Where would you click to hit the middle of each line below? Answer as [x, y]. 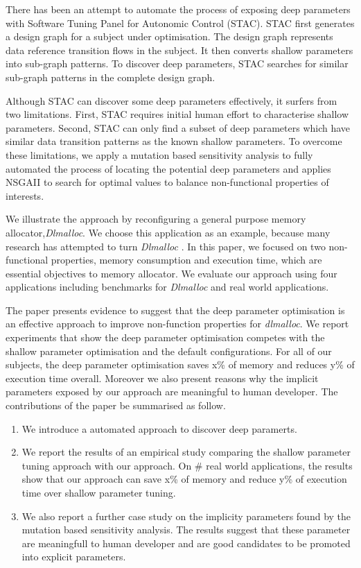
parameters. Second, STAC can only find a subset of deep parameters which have [178, 127]
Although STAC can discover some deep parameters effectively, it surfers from [171, 100]
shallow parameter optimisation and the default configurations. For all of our [169, 351]
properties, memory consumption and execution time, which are [186, 260]
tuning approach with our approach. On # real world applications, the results [187, 465]
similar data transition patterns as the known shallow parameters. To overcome [174, 141]
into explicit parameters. [74, 557]
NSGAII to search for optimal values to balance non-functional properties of [167, 182]
